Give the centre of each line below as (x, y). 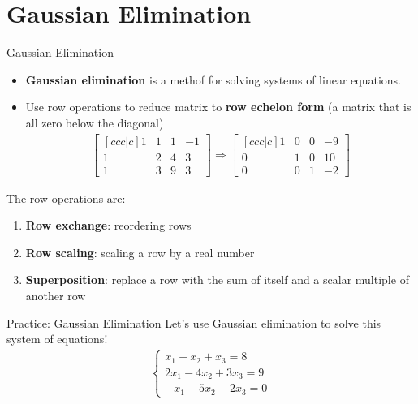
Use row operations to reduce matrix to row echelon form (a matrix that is (218, 107)
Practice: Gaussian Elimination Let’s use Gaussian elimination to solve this (194, 322)
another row (56, 295)
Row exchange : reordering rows (108, 225)
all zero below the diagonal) (95, 122)
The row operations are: (66, 198)
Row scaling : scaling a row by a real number (140, 252)
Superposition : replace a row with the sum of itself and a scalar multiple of (217, 279)
